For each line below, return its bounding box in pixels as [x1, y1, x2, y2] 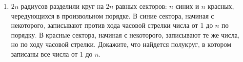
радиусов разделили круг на [20, 1, 104, 11]
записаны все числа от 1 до [11, 48, 93, 59]
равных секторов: [116, 1, 167, 11]
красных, [207, 1, 234, 11]
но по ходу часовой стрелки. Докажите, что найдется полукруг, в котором [11, 39, 231, 49]
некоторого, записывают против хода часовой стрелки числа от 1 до [11, 20, 213, 30]
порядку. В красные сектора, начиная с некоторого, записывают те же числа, [11, 29, 240, 40]
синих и [175, 1, 199, 11]
